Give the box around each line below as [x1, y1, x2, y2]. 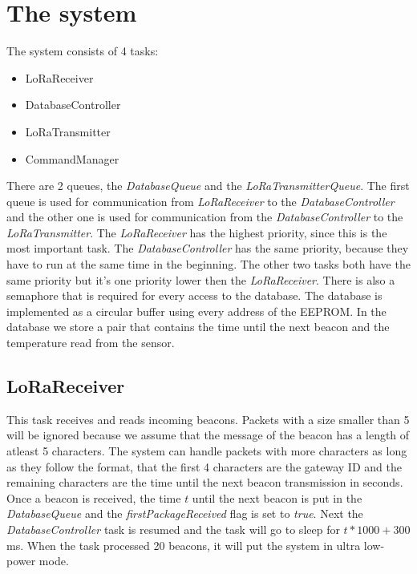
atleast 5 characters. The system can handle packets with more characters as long [6, 443, 407, 459]
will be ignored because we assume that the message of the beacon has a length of [6, 426, 410, 443]
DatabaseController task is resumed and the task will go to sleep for [6, 520, 340, 537]
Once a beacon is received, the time [6, 489, 181, 506]
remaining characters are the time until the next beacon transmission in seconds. [6, 474, 403, 491]
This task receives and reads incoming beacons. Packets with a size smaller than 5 [6, 410, 410, 427]
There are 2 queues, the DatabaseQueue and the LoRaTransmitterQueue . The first [6, 177, 410, 194]
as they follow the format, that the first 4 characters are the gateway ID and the [6, 458, 402, 475]
